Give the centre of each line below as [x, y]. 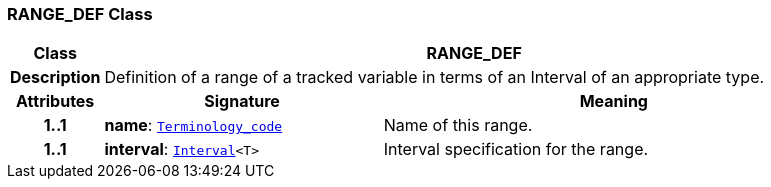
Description [55, 77]
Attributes [55, 101]
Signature [242, 101]
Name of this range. [458, 125]
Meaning [613, 101]
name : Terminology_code [193, 125]
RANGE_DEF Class [80, 14]
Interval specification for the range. [516, 149]
